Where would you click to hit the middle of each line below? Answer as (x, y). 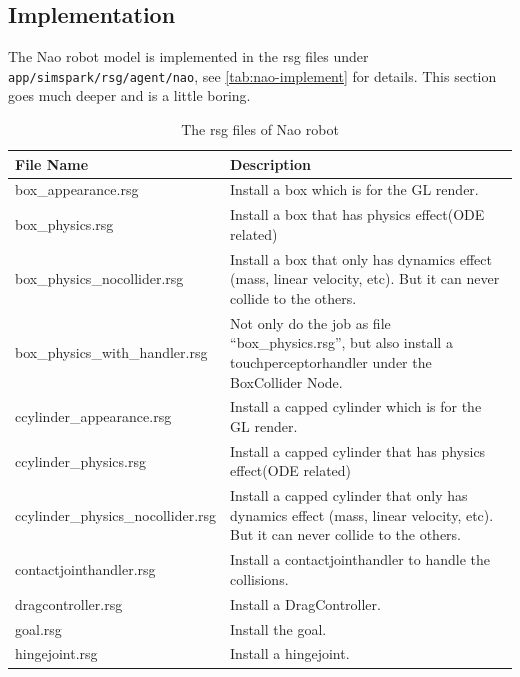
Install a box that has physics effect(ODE (357, 214)
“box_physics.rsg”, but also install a (341, 342)
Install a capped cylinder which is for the (356, 406)
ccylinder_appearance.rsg (93, 416)
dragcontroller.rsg (69, 603)
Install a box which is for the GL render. (354, 189)
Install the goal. (278, 628)
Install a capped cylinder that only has (349, 495)
